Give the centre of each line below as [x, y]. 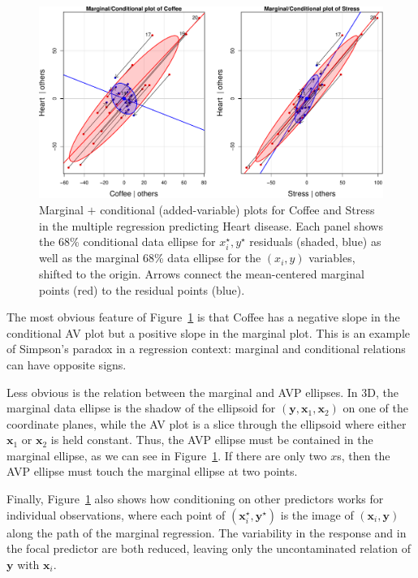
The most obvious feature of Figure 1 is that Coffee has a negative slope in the [203, 317]
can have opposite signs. [67, 364]
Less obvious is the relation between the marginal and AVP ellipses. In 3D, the [203, 392]
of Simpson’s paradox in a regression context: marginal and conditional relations [206, 349]
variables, [332, 258]
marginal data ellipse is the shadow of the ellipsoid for [141, 408]
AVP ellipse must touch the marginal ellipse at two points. [152, 471]
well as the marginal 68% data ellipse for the [150, 258]
